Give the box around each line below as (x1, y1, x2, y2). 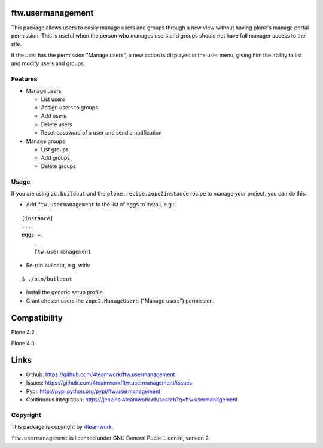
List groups (41, 145, 69, 153)
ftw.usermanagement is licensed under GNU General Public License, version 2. (11, 434, 211, 441)
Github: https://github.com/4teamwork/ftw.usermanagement (26, 371, 175, 378)
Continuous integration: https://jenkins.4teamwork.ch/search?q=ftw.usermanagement (26, 396, 238, 403)
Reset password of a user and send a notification (41, 129, 162, 136)
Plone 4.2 (11, 328, 35, 336)
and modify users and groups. (11, 60, 86, 67)
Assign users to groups (41, 104, 99, 111)
